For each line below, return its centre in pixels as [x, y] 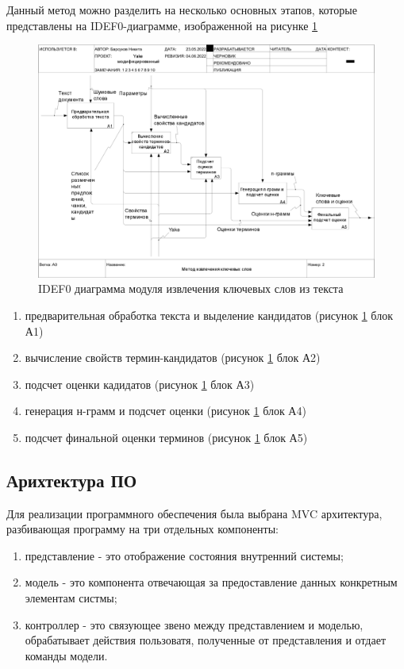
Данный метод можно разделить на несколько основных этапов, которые [182, 10]
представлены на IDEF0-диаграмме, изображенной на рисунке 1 [162, 25]
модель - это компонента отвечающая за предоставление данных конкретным [211, 582]
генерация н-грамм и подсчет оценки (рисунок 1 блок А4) [165, 411]
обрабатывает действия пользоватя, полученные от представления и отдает [206, 640]
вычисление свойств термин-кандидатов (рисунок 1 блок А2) [173, 358]
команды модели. [66, 655]
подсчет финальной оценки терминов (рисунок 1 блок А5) [166, 437]
